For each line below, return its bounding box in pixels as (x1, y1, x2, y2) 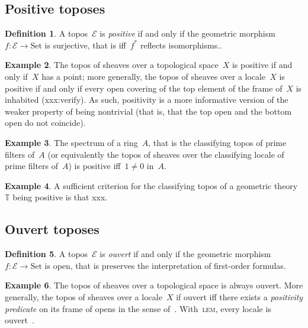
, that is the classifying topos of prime (148, 136, 287, 148)
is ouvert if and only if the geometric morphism (100, 248, 271, 260)
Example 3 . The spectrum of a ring (5, 136, 138, 148)
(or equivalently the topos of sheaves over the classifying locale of (47, 148, 284, 160)
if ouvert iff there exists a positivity (176, 290, 303, 303)
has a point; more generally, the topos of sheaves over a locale (41, 70, 266, 82)
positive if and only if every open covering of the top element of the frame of (5, 82, 283, 94)
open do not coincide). (5, 116, 86, 129)
